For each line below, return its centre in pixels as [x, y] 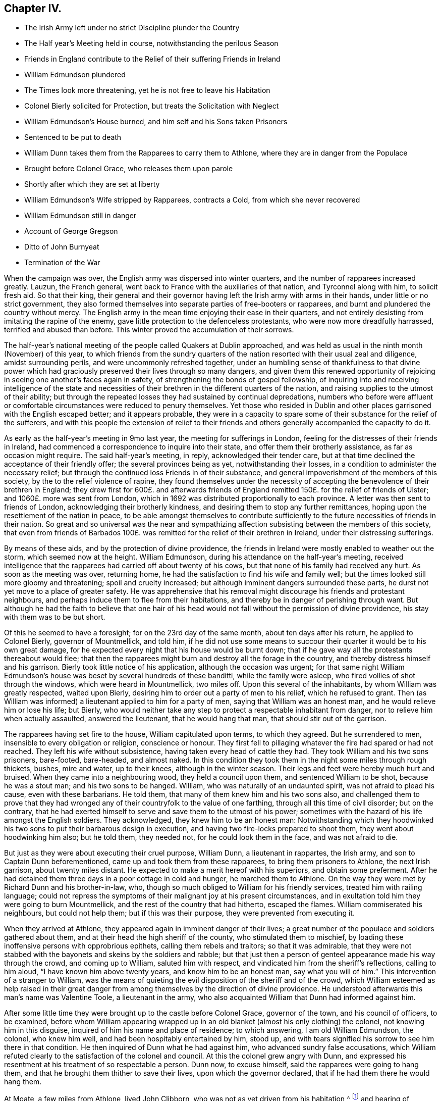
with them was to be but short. [55, 617]
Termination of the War [62, 263]
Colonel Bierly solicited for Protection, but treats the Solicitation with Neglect [152, 106]
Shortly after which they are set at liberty [92, 184]
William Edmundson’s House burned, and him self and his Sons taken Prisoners [156, 122]
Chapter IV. [33, 8]
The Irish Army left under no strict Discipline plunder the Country [132, 28]
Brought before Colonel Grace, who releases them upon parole [129, 169]
